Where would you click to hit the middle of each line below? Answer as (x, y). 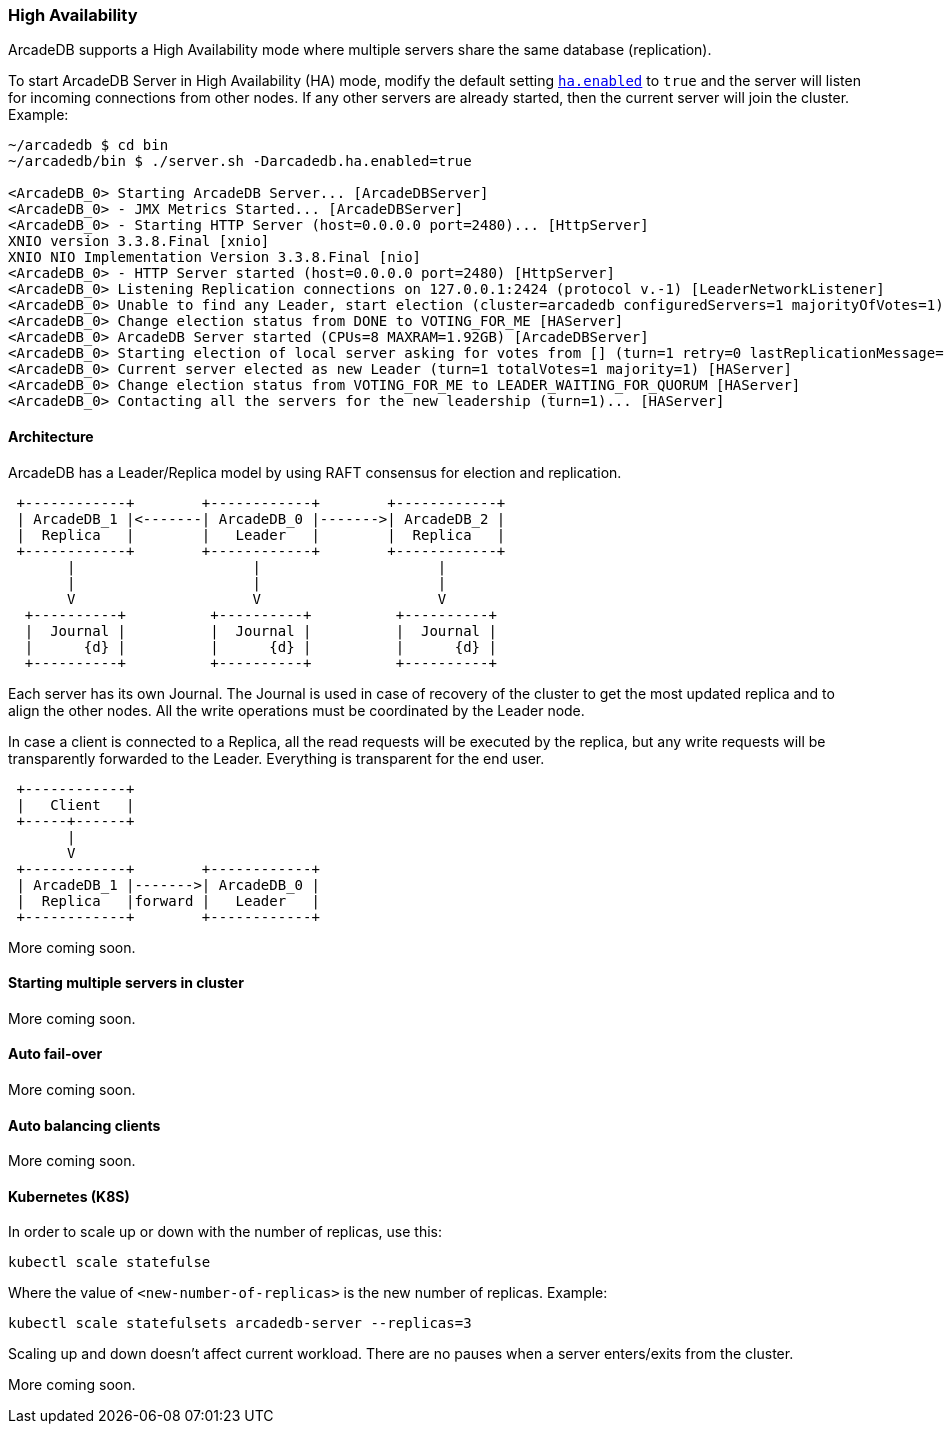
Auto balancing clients (84, 1125)
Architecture (51, 436)
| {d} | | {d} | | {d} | (260, 646)
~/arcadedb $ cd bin (88, 145)
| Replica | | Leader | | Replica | (261, 534)
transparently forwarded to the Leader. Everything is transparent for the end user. (276, 758)
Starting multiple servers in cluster (126, 983)
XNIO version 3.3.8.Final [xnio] (139, 241)
